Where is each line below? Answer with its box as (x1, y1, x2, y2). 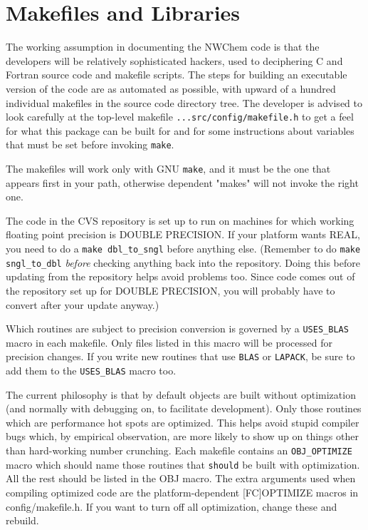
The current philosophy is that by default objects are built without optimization (6, 387, 356, 402)
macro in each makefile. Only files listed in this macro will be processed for (6, 335, 333, 350)
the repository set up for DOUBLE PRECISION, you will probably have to (6, 282, 335, 297)
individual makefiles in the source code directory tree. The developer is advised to (6, 95, 362, 110)
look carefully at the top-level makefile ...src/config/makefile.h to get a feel (6, 109, 354, 124)
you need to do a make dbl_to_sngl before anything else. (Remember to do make (6, 241, 361, 256)
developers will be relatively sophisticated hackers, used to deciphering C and (6, 53, 343, 68)
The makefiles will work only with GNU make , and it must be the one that (6, 161, 331, 175)
